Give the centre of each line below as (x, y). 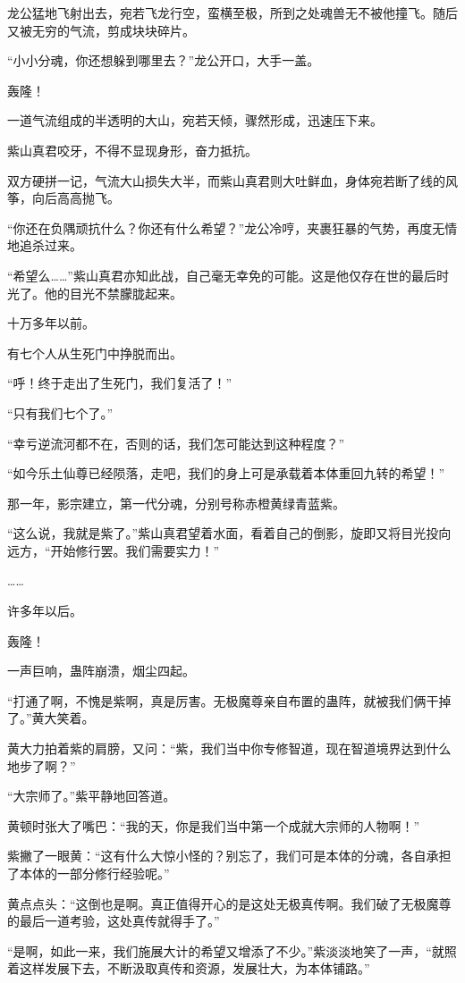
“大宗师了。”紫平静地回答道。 (92, 796)
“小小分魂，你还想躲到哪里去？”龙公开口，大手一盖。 (164, 60)
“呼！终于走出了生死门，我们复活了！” (120, 383)
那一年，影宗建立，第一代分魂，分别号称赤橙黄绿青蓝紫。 (176, 503)
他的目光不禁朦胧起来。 (113, 293)
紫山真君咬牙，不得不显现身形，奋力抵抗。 (132, 150)
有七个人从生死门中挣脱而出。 (95, 353)
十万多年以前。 (51, 323)
